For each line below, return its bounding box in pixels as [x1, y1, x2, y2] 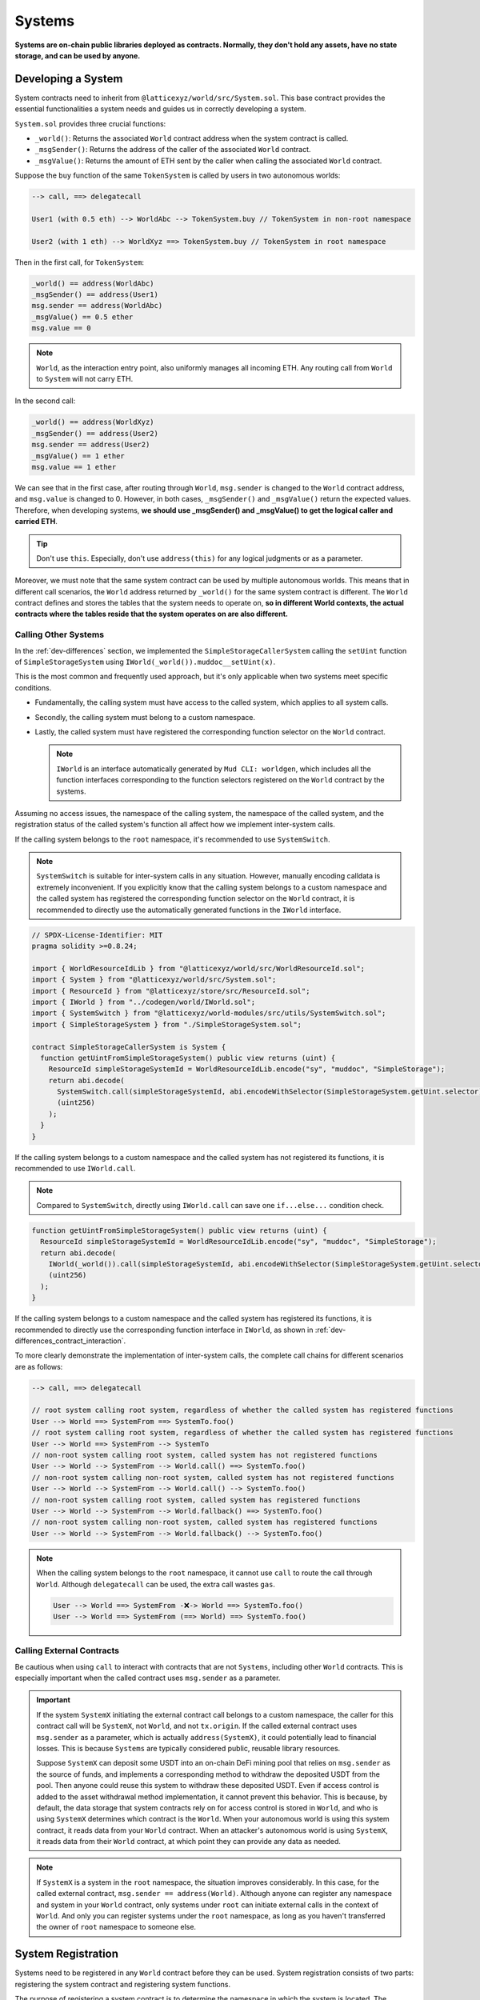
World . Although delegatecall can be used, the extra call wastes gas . [36, 1579, 276, 1589]
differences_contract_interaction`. [14, 1336, 126, 1346]
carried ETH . [14, 517, 58, 526]
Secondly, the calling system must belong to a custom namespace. [34, 712, 256, 722]
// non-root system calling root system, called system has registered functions [31, 1495, 362, 1504]
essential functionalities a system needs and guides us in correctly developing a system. [14, 104, 306, 114]
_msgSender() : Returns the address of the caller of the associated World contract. [34, 145, 311, 154]
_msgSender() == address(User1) [31, 290, 159, 299]
